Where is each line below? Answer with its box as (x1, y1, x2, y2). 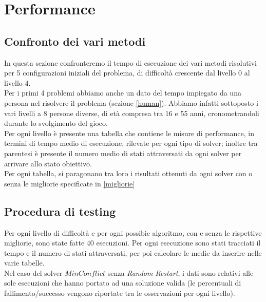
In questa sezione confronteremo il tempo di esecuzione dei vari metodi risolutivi (4, 57, 257, 68)
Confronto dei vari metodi (4, 33, 146, 49)
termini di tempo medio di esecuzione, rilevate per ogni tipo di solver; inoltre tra (4, 138, 258, 148)
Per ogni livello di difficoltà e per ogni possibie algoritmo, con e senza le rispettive (4, 227, 262, 238)
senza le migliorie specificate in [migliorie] (4, 178, 135, 188)
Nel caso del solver (4, 267, 63, 278)
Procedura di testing (4, 203, 116, 219)
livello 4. (4, 77, 31, 88)
